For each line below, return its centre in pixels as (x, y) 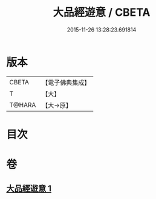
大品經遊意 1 (29, 189)
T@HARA (23, 105)
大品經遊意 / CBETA (102, 12)
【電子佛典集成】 (66, 83)
